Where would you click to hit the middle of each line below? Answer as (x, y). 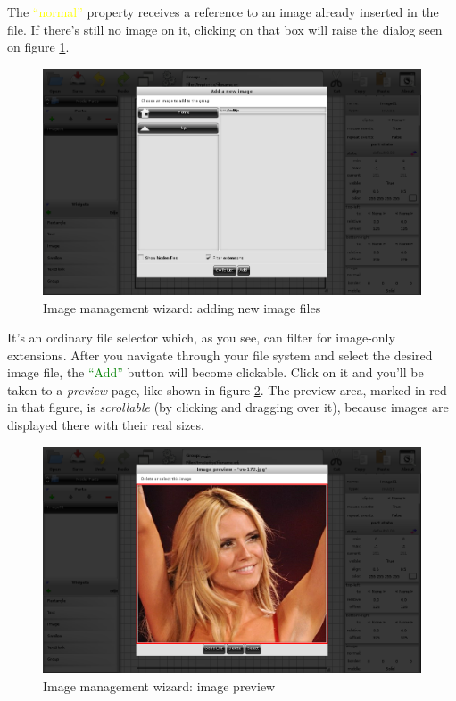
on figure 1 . (38, 47)
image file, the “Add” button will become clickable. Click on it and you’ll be (216, 372)
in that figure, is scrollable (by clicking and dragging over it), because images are (228, 407)
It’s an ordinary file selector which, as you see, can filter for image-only (201, 338)
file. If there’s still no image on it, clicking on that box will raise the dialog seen (225, 29)
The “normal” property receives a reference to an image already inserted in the (223, 12)
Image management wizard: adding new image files (182, 307)
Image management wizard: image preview (159, 685)
